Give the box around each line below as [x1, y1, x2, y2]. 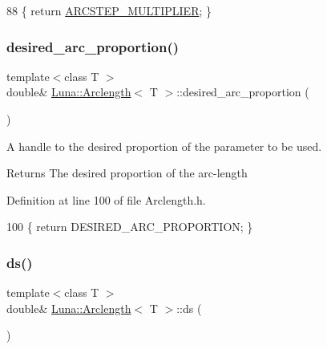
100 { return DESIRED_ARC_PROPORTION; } [6, 218, 253, 235]
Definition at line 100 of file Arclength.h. [6, 191, 206, 208]
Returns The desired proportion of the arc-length [6, 164, 248, 181]
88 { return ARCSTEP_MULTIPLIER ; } [6, 2, 212, 18]
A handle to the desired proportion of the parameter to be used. [6, 137, 322, 154]
